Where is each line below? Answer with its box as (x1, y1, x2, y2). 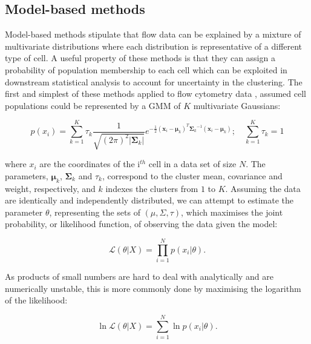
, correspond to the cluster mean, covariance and (102, 169, 283, 182)
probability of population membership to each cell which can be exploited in (5, 63, 287, 76)
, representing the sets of (49, 205, 140, 218)
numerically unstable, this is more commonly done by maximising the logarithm (5, 282, 301, 294)
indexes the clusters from (105, 182, 198, 194)
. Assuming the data (225, 182, 301, 194)
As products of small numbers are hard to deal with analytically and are (5, 270, 273, 283)
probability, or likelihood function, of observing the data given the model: (5, 217, 278, 230)
